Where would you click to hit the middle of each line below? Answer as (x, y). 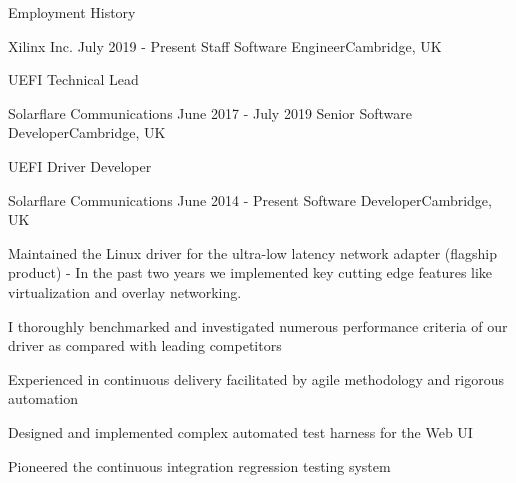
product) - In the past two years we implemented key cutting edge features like (250, 272)
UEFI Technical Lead (73, 79)
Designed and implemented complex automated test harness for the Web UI (240, 431)
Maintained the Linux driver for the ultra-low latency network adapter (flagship (253, 252)
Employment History (72, 12)
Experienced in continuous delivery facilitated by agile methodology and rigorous (256, 378)
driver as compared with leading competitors (145, 345)
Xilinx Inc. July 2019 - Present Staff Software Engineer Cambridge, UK (225, 45)
